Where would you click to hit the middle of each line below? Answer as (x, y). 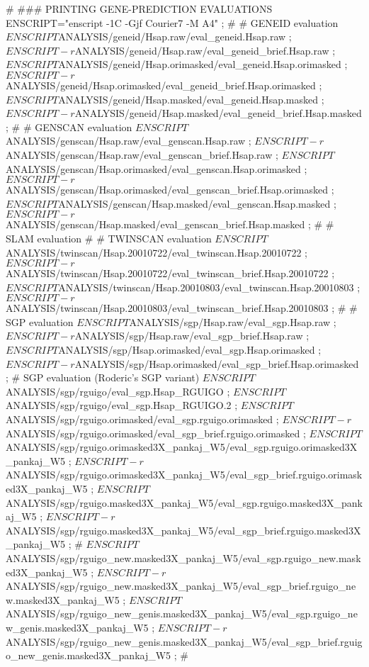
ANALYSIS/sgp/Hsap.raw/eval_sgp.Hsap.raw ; (233, 321)
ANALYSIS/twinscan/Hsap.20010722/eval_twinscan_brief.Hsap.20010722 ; (170, 273)
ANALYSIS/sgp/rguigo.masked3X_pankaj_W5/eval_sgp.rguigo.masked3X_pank (184, 502)
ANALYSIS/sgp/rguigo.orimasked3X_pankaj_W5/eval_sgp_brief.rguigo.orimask (184, 475)
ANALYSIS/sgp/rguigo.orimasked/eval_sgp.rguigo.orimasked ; (142, 419)
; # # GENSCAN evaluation (69, 127)
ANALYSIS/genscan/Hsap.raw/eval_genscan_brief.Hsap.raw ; (142, 154)
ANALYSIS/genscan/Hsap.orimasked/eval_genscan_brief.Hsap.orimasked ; (170, 190)
